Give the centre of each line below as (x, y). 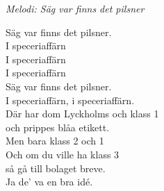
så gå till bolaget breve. (56, 168)
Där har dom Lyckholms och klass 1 (82, 114)
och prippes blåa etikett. (58, 127)
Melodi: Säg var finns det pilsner (75, 8)
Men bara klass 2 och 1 (55, 141)
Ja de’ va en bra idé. (49, 182)
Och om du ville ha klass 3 (63, 154)
